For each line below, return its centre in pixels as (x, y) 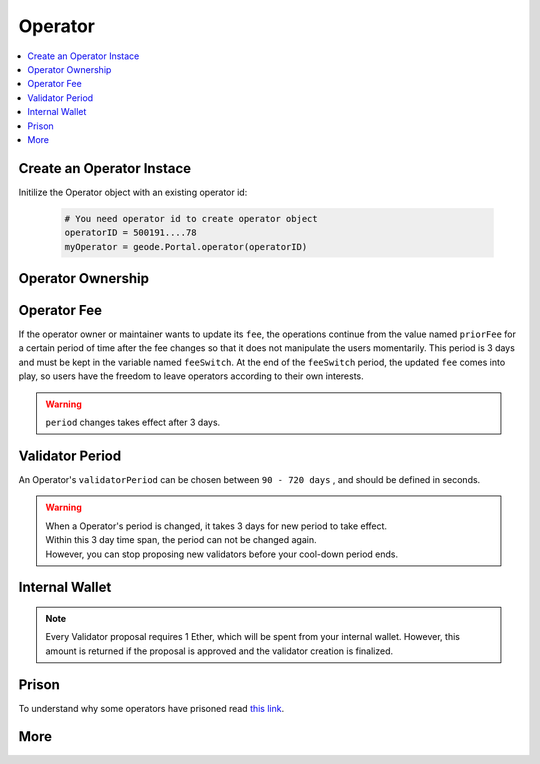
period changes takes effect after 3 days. (133, 422)
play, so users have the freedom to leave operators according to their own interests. (191, 376)
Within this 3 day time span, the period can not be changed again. (181, 540)
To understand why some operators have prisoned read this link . (151, 708)
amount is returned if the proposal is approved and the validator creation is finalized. (219, 651)
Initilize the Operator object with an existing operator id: (133, 192)
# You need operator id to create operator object (191, 218)
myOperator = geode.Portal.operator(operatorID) (186, 246)
